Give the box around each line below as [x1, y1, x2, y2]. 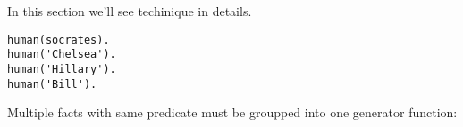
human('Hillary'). [7, 62, 116, 75]
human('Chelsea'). [7, 48, 116, 61]
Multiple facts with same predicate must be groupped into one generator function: [7, 103, 458, 122]
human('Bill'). [7, 77, 97, 91]
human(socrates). [7, 33, 110, 46]
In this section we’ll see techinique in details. [7, 2, 252, 20]
